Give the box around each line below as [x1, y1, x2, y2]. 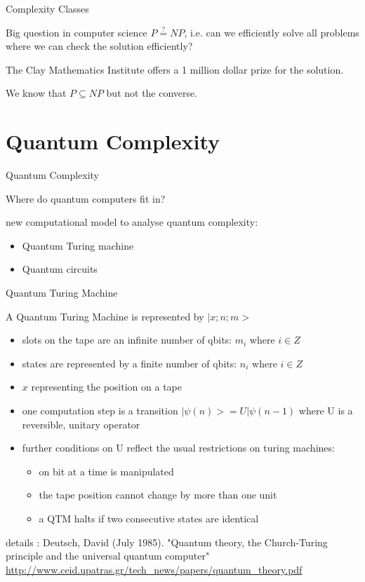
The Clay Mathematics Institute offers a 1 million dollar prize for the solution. [6, 62, 344, 76]
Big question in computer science [6, 25, 147, 39]
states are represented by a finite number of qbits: [22, 356, 237, 370]
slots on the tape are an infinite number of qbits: [22, 332, 232, 347]
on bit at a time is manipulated [39, 463, 174, 478]
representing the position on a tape [31, 379, 182, 394]
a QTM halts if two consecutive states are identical [39, 511, 259, 525]
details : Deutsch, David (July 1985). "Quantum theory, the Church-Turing [6, 534, 328, 549]
